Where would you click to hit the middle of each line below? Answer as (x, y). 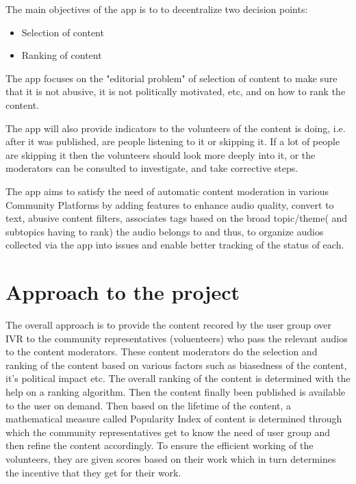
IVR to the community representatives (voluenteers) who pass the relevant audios (177, 338)
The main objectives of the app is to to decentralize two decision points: (157, 9)
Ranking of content (62, 55)
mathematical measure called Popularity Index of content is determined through (174, 419)
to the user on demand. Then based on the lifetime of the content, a (149, 405)
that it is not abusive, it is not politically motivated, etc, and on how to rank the (176, 91)
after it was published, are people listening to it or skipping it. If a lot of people (173, 141)
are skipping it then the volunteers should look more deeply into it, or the (161, 154)
